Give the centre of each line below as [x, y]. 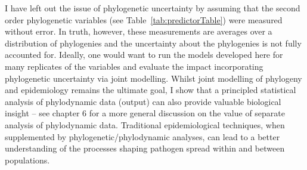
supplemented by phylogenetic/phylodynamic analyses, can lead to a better [142, 136]
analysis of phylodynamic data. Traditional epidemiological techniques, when [145, 124]
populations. [27, 160]
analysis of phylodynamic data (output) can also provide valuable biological [143, 101]
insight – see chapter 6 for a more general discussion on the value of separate [145, 113]
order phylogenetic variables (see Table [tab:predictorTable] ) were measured [144, 19]
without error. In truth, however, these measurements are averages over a [139, 31]
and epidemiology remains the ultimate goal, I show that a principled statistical [151, 90]
